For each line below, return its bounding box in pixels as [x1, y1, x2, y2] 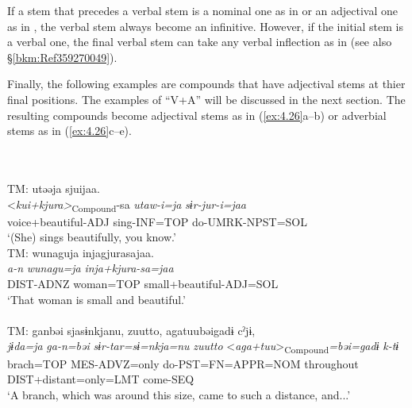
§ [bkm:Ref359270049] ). [7, 48, 117, 65]
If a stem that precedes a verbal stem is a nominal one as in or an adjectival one [7, 2, 398, 18]
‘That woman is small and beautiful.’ [7, 291, 186, 307]
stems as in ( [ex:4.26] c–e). [7, 122, 132, 139]
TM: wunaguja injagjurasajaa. [7, 244, 154, 260]
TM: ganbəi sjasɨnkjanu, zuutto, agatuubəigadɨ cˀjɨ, [7, 321, 256, 338]
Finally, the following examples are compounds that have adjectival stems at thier [7, 75, 406, 92]
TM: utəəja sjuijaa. [7, 179, 100, 196]
